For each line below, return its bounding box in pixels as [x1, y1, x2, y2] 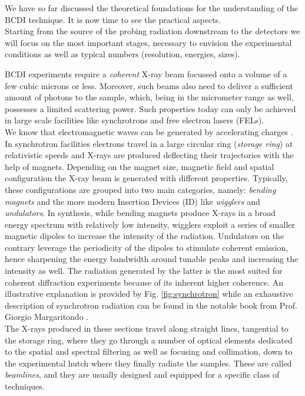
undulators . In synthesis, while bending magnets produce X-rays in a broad [5, 207, 276, 219]
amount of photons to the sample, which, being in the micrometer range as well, [5, 91, 294, 103]
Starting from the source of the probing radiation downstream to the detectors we [5, 25, 300, 37]
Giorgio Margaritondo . [5, 310, 89, 323]
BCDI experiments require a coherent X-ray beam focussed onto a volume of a [5, 67, 287, 80]
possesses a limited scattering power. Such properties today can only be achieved [5, 102, 296, 114]
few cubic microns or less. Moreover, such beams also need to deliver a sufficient [5, 79, 293, 91]
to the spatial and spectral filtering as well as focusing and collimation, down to [5, 345, 293, 358]
